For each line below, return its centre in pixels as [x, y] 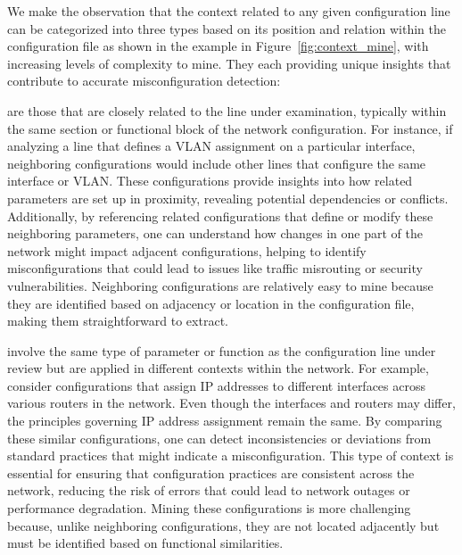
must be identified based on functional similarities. [145, 543]
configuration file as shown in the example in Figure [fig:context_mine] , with [218, 46]
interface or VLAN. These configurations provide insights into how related [210, 181]
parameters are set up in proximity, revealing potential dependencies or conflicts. [228, 198]
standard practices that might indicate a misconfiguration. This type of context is [231, 456]
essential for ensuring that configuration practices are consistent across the [211, 472]
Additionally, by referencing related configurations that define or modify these [220, 215]
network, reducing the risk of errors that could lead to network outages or [209, 490]
